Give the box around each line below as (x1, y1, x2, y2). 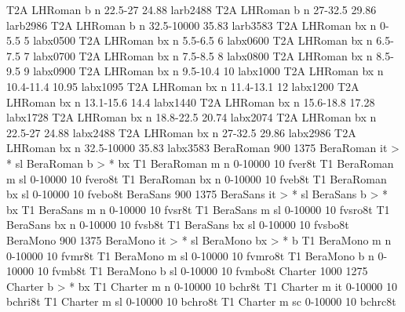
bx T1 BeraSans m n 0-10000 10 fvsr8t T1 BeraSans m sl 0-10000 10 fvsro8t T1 (6, 201, 390, 217)
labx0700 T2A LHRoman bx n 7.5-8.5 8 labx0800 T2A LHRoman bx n (33, 47, 373, 63)
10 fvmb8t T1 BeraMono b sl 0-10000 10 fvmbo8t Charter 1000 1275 (37, 263, 368, 279)
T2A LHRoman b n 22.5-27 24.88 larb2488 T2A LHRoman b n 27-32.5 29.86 (6, 2, 377, 17)
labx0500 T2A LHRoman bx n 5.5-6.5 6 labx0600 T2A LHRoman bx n (33, 32, 373, 49)
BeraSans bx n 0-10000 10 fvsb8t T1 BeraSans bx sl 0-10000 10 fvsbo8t (6, 216, 349, 233)
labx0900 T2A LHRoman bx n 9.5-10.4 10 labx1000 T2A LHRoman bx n (33, 63, 384, 79)
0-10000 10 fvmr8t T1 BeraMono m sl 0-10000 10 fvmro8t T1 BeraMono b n (6, 247, 374, 263)
